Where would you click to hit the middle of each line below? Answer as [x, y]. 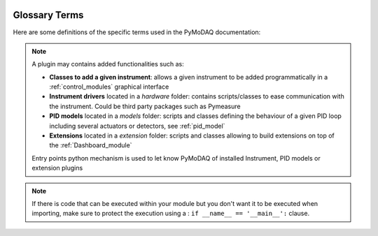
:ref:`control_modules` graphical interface [109, 87]
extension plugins [57, 168]
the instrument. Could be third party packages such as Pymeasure [145, 106]
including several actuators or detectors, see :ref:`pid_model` [137, 126]
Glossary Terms [48, 15]
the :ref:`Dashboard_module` [91, 145]
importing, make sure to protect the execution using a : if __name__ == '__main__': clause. [171, 214]
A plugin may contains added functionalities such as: [108, 64]
